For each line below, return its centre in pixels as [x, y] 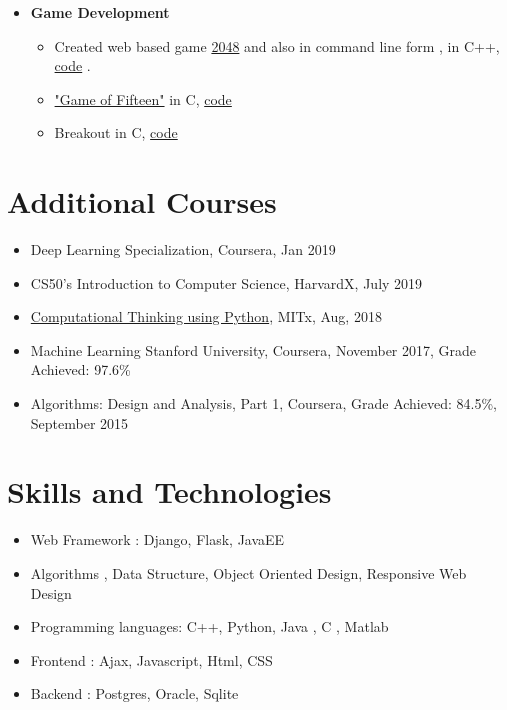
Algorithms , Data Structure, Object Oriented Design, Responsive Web [248, 572]
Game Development [100, 12]
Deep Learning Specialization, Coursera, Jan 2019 [183, 249]
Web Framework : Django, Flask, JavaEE [157, 539]
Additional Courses [142, 201]
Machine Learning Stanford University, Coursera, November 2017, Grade [253, 349]
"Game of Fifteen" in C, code [143, 98]
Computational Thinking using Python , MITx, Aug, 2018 [206, 316]
